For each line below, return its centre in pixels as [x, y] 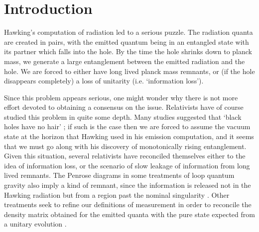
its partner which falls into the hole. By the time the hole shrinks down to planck [128, 51]
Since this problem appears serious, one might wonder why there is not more [121, 97]
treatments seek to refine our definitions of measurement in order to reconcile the [128, 204]
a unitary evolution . [35, 224]
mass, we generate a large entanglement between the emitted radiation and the [125, 61]
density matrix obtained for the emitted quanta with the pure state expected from [129, 214]
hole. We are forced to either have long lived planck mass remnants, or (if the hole [129, 71]
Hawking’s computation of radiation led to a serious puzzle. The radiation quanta [129, 32]
